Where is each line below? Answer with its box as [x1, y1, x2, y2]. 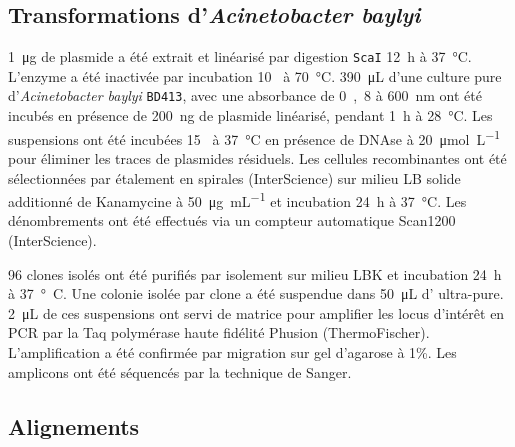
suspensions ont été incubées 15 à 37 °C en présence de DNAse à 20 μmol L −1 [8, 125, 501, 149]
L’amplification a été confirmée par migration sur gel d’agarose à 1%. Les [8, 341, 457, 362]
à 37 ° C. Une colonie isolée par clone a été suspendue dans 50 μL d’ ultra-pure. [8, 283, 504, 304]
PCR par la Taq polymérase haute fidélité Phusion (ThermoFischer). [8, 322, 430, 343]
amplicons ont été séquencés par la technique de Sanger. [8, 361, 352, 382]
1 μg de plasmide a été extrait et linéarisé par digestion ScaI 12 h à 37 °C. [8, 46, 472, 67]
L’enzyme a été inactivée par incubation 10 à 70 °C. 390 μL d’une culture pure [8, 65, 502, 86]
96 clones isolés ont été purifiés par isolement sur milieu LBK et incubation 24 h [8, 263, 502, 284]
